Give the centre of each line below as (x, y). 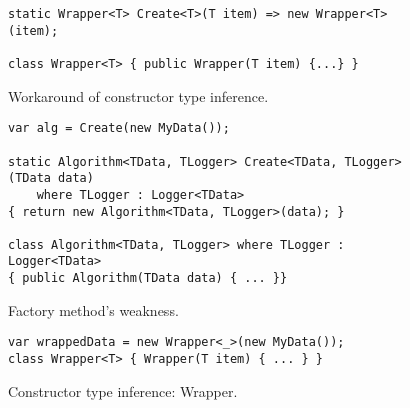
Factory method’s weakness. (93, 309)
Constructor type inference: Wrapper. (123, 390)
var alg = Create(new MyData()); (119, 128)
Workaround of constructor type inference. (138, 95)
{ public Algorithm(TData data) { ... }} (148, 278)
